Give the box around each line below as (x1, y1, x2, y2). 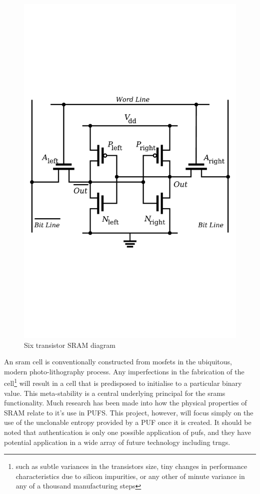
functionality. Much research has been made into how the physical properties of (4, 397, 247, 408)
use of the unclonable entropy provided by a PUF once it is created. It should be (4, 417, 251, 427)
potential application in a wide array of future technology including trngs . (4, 436, 230, 447)
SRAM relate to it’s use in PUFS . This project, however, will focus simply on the (4, 407, 253, 417)
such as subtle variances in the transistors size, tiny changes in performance (15, 461, 247, 471)
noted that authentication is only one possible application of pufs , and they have (4, 426, 251, 437)
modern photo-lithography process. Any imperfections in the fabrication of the (4, 366, 244, 376)
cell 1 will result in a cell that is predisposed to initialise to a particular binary (4, 376, 242, 388)
